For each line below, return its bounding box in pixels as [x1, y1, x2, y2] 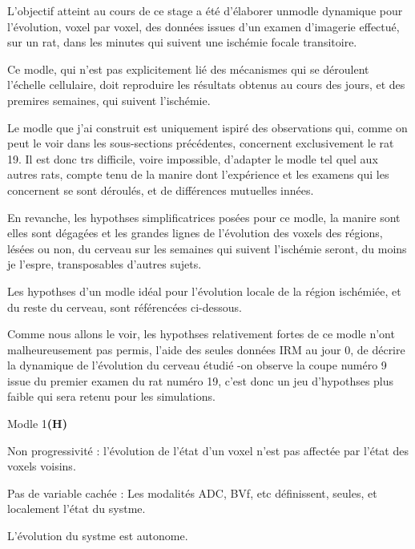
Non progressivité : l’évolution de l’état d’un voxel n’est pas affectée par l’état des [7, 442, 409, 458]
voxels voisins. [7, 458, 76, 474]
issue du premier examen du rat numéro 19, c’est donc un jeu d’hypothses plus [7, 372, 394, 389]
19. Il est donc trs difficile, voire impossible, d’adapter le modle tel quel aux [7, 150, 378, 167]
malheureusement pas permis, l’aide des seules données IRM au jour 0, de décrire [7, 341, 405, 357]
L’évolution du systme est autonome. [7, 527, 188, 544]
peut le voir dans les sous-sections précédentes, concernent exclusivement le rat [7, 135, 394, 151]
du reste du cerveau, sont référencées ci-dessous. [7, 298, 243, 315]
